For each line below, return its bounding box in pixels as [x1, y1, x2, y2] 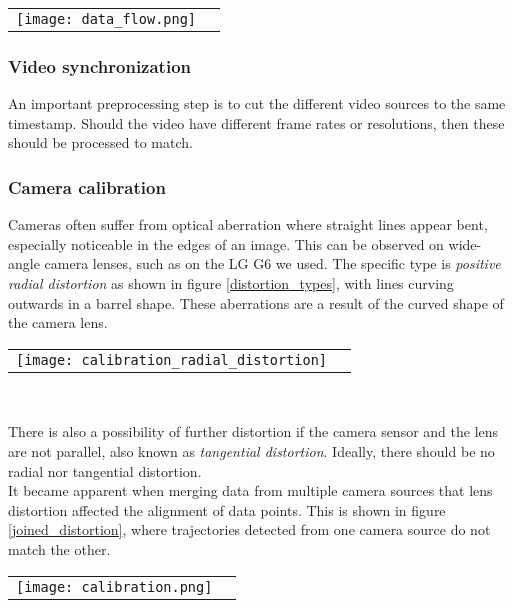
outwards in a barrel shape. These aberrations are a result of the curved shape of [8, 292, 504, 313]
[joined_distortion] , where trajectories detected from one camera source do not [8, 519, 491, 540]
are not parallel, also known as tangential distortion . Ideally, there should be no [8, 440, 495, 461]
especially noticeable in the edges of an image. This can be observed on [8, 233, 444, 254]
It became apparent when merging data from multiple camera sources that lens [8, 480, 493, 501]
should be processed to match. [8, 132, 193, 153]
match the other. [8, 538, 111, 559]
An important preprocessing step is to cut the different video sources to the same [8, 93, 506, 114]
